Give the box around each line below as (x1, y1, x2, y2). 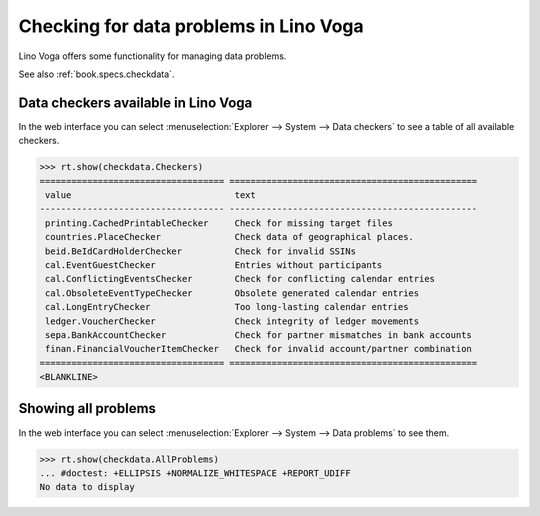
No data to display (39, 481, 135, 493)
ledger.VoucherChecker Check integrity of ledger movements (45, 315, 420, 327)
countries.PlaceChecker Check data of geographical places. (45, 231, 415, 243)
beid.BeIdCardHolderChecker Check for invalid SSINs (45, 245, 357, 257)
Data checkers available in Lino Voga (18, 94, 253, 111)
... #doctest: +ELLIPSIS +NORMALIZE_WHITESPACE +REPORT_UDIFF (39, 467, 351, 479)
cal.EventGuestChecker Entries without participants (45, 259, 383, 270)
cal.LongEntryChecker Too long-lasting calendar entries (45, 301, 409, 313)
